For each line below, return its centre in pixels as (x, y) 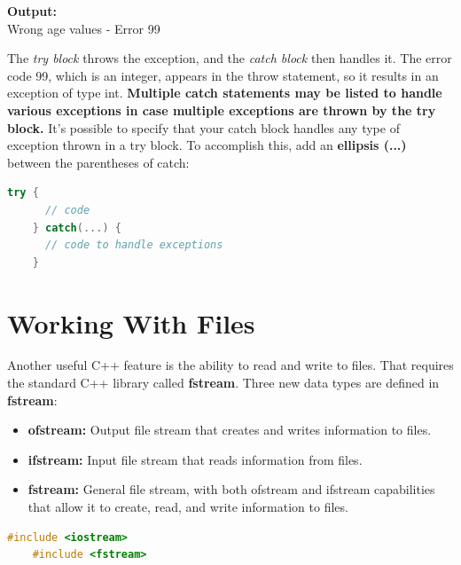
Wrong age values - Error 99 (84, 28)
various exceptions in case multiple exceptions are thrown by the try (222, 110)
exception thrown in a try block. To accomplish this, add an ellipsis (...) (207, 145)
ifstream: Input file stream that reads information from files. (195, 459)
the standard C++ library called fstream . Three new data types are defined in (223, 383)
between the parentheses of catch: (98, 162)
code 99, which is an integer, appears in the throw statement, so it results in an (223, 75)
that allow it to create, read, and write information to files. (188, 506)
